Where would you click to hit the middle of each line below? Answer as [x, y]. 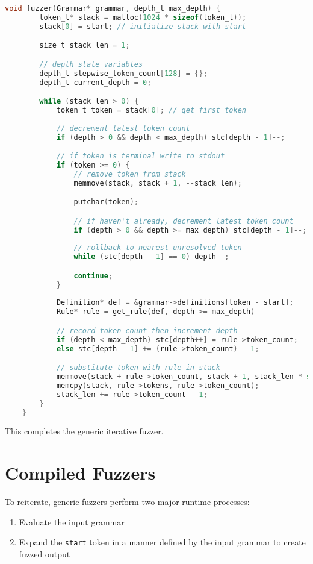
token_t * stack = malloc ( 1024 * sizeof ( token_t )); [143, 17]
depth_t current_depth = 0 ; [95, 82]
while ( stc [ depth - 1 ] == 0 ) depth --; [151, 257]
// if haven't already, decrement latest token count [184, 221]
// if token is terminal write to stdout [141, 156]
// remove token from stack [130, 174]
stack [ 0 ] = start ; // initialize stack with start [143, 26]
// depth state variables [91, 64]
